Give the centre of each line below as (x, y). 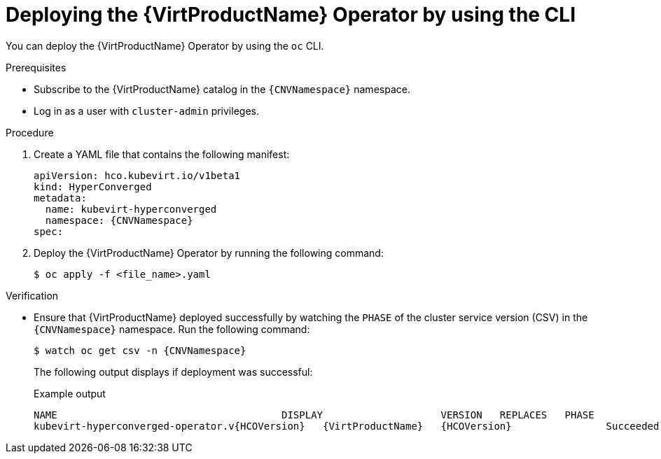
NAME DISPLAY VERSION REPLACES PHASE (314, 415)
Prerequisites (36, 67)
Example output (70, 393)
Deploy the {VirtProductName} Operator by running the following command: (209, 253)
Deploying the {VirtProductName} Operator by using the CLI (291, 15)
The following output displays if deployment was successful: (173, 372)
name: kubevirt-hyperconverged (131, 209)
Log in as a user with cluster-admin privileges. (146, 111)
